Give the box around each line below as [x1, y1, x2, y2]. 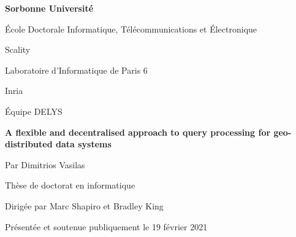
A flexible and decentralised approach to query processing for [5, 125, 271, 138]
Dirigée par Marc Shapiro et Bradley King [5, 199, 164, 212]
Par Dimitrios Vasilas [5, 158, 85, 171]
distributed [5, 138, 53, 150]
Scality [5, 43, 31, 56]
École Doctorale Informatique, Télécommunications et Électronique [5, 22, 257, 35]
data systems [55, 138, 112, 150]
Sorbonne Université [5, 2, 94, 14]
